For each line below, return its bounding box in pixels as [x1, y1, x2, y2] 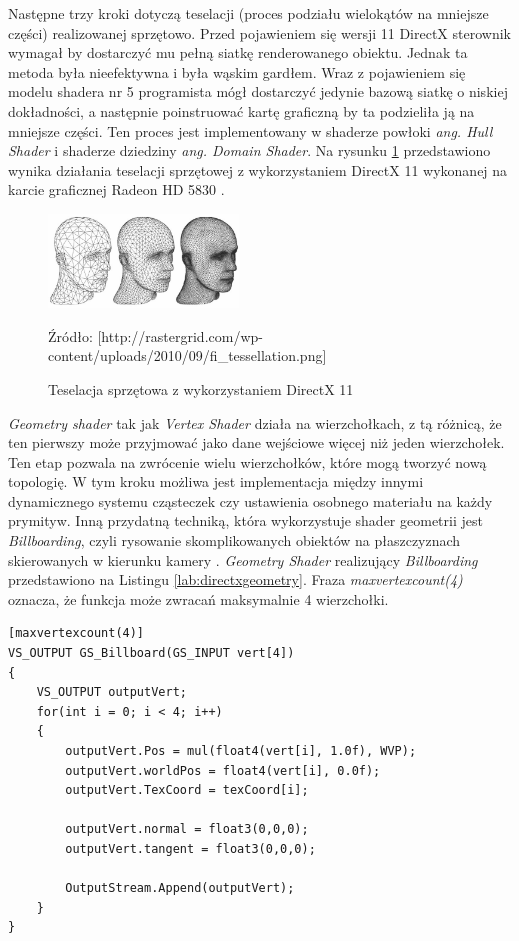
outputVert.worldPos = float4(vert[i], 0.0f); [65, 763, 381, 778]
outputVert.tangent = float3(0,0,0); [65, 841, 316, 856]
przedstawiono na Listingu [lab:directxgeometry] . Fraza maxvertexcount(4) [8, 569, 463, 590]
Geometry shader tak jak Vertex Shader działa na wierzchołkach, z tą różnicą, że [8, 412, 502, 433]
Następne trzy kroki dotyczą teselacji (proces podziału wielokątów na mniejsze [8, 3, 489, 23]
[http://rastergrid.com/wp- [97, 325, 263, 346]
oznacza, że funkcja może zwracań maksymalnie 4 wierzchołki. [8, 588, 389, 609]
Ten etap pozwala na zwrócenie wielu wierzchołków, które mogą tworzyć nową [8, 451, 487, 472]
